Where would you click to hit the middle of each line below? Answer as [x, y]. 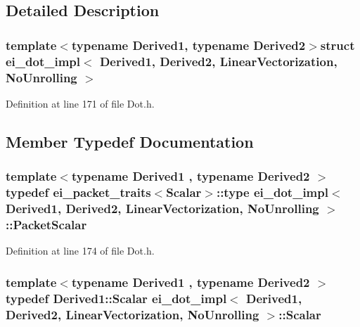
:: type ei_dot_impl [272, 192]
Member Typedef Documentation [130, 141]
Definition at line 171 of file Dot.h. [80, 103]
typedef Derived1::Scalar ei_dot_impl [116, 298]
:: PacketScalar [46, 224]
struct [337, 45]
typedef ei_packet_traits [78, 192]
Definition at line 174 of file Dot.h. [80, 251]
